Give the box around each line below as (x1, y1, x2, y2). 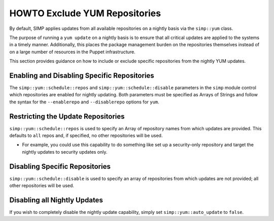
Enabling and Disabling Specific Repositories (9, 71, 154, 80)
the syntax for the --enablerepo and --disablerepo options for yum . (9, 99, 159, 105)
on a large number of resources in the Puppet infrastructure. (9, 49, 135, 55)
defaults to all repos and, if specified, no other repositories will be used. (9, 132, 163, 139)
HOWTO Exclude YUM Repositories (9, 8, 161, 19)
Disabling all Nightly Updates (9, 196, 104, 204)
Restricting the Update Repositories (9, 112, 125, 121)
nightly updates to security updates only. (22, 149, 108, 155)
